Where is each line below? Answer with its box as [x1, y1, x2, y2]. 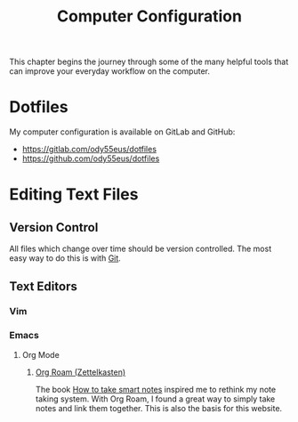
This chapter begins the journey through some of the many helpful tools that [9, 56, 289, 68]
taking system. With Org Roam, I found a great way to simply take [35, 394, 276, 404]
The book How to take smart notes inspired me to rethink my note [35, 384, 277, 394]
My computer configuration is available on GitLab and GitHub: [9, 126, 236, 137]
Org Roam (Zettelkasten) [35, 367, 126, 377]
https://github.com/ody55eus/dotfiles [21, 153, 160, 164]
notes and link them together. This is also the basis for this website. [35, 402, 283, 413]
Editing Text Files [9, 184, 139, 205]
